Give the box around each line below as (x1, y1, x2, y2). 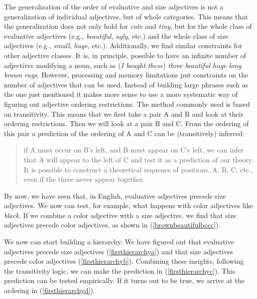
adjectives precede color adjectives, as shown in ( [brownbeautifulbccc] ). (4, 220, 221, 230)
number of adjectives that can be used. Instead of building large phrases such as (4, 79, 249, 89)
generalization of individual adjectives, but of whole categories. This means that (4, 11, 248, 21)
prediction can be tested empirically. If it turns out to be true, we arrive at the (4, 275, 245, 286)
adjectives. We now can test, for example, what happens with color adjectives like (4, 200, 253, 211)
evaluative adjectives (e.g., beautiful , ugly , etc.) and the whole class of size (4, 30, 229, 41)
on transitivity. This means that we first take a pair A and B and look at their (4, 108, 244, 119)
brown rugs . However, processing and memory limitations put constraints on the (4, 70, 249, 80)
